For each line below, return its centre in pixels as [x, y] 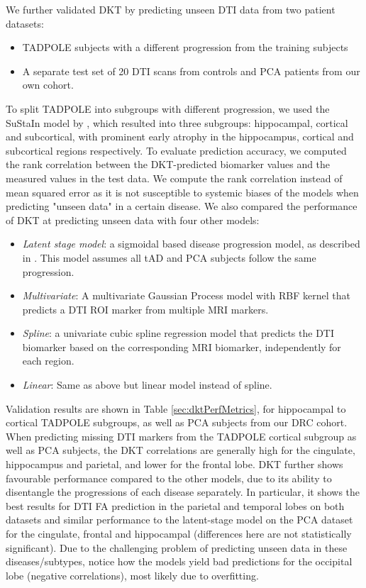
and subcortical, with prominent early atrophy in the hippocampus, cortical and [180, 137]
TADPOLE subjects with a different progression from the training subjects [185, 47]
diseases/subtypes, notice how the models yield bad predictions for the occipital [179, 561]
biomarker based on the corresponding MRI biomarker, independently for [182, 346]
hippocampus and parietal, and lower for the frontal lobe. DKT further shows [174, 464]
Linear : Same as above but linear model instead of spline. [147, 385]
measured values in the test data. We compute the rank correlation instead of [174, 178]
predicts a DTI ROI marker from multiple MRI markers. [145, 309]
